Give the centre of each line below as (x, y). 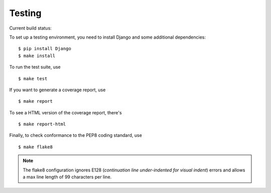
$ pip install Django (45, 49)
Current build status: (31, 28)
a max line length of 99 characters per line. (67, 177)
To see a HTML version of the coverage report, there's (66, 112)
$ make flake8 (35, 147)
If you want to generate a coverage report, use (57, 90)
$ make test (33, 78)
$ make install (37, 56)
